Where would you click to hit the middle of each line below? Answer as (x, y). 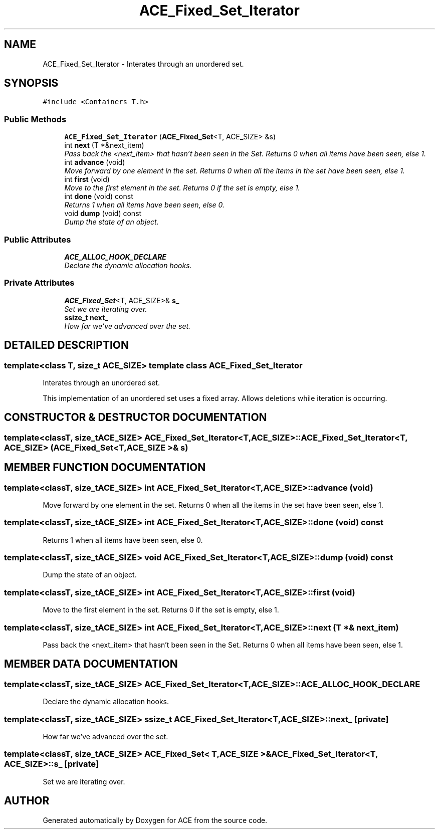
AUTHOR (27, 801)
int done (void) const (99, 196)
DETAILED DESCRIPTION (67, 345)
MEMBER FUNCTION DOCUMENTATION (105, 468)
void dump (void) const (103, 214)
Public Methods (35, 119)
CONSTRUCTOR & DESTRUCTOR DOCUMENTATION (136, 418)
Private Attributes (39, 283)
